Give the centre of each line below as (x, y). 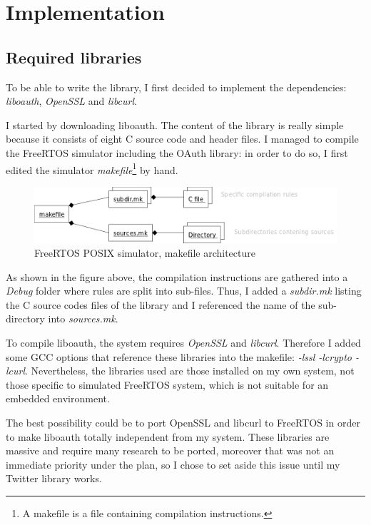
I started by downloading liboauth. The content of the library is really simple (175, 124)
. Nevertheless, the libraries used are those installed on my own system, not (190, 371)
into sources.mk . (83, 318)
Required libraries (74, 57)
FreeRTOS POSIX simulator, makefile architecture (145, 253)
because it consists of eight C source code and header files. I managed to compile (182, 139)
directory (25, 318)
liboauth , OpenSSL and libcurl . (71, 101)
